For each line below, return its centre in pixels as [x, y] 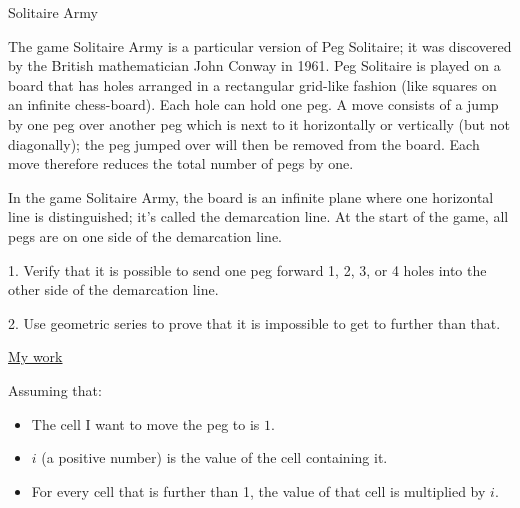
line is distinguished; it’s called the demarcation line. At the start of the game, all [258, 216]
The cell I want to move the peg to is [145, 423]
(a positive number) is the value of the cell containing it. [214, 457]
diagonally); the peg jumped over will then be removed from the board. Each [244, 143]
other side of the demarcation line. [113, 289]
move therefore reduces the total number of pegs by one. [181, 163]
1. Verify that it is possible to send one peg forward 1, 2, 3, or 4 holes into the [247, 269]
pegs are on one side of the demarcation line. [145, 235]
